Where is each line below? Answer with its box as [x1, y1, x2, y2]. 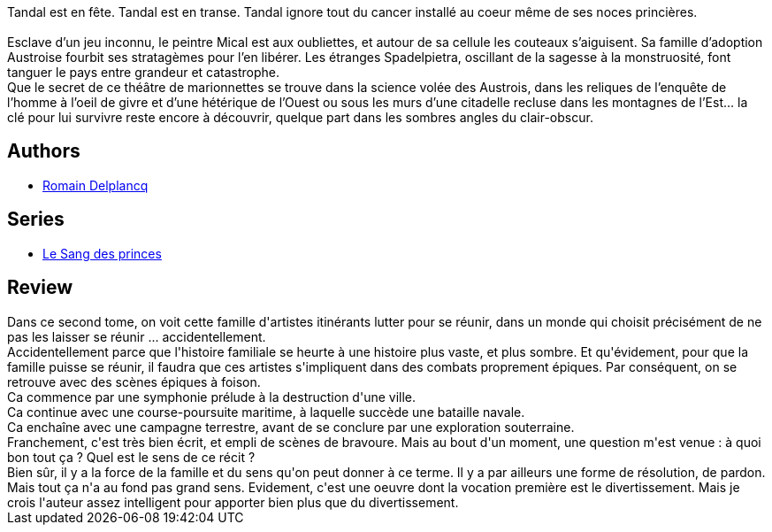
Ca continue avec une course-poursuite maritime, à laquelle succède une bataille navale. [7, 404, 525, 420]
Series [7, 208, 65, 231]
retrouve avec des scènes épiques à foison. [7, 374, 261, 389]
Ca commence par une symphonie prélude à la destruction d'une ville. [7, 389, 417, 405]
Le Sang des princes [42, 245, 162, 261]
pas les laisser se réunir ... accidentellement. [7, 328, 266, 344]
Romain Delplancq [42, 177, 149, 193]
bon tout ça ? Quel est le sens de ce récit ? [7, 449, 256, 465]
